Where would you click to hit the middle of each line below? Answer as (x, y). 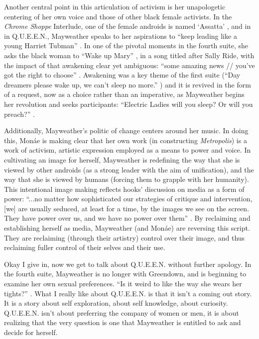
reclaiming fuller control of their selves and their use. (85, 247)
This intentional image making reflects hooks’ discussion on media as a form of (124, 189)
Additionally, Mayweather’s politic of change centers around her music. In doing (126, 130)
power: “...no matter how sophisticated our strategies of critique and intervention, (128, 199)
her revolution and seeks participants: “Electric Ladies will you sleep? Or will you (129, 104)
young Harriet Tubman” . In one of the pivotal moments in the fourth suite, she (126, 45)
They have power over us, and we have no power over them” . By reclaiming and (127, 218)
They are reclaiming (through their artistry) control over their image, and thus (125, 237)
